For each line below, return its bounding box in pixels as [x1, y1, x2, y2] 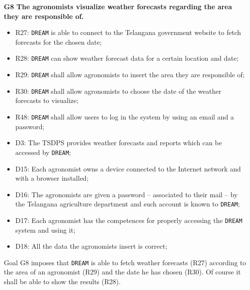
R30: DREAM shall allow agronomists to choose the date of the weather [15, 85, 221, 96]
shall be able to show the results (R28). [4, 276, 121, 287]
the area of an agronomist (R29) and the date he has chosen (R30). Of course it [4, 267, 241, 277]
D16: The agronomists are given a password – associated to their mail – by [15, 189, 238, 199]
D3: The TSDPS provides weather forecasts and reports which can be [15, 137, 222, 148]
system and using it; [15, 224, 76, 235]
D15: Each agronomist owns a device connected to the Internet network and [15, 163, 241, 173]
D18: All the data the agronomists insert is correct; [15, 241, 168, 251]
